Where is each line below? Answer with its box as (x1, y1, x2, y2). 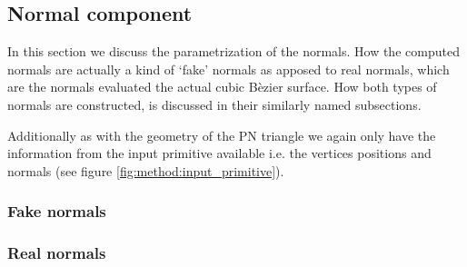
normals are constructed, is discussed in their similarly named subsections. (7, 94, 422, 114)
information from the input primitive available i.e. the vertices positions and (7, 143, 432, 163)
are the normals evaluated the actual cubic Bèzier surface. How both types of (7, 77, 437, 96)
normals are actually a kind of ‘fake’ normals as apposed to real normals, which (7, 59, 450, 78)
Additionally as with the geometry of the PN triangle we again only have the (7, 125, 436, 144)
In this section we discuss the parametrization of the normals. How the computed (7, 42, 460, 61)
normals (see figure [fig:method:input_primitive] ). (7, 161, 284, 180)
